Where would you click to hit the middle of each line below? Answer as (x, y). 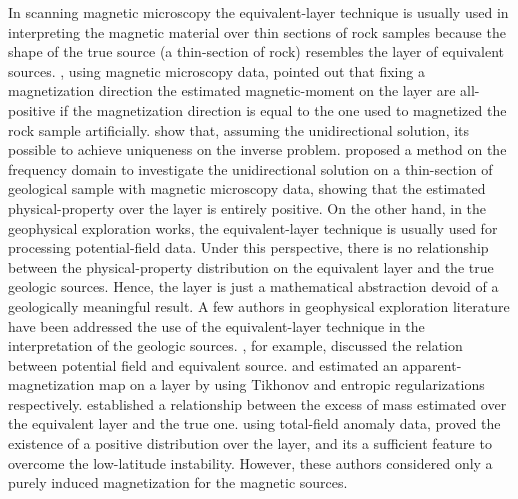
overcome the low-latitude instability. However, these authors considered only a (250, 462)
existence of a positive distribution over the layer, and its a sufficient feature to (250, 443)
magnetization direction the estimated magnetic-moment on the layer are (232, 90)
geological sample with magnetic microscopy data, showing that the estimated (247, 188)
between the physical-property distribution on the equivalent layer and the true (251, 266)
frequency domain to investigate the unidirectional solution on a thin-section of (250, 168)
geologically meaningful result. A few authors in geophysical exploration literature (259, 305)
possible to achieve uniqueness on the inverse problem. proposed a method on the (257, 149)
